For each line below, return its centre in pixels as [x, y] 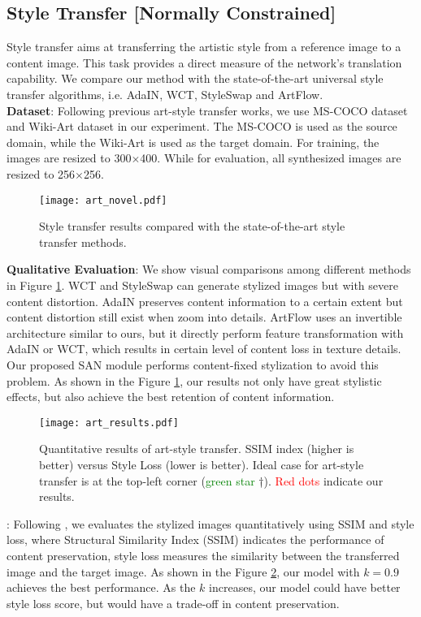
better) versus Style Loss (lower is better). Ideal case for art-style [202, 464]
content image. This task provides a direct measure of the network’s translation [204, 62]
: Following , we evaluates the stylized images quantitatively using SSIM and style [210, 523]
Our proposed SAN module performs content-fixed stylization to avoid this [193, 364]
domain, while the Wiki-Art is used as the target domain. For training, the [193, 142]
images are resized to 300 [69, 158]
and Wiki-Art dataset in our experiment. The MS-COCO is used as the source [202, 126]
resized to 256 [41, 173]
